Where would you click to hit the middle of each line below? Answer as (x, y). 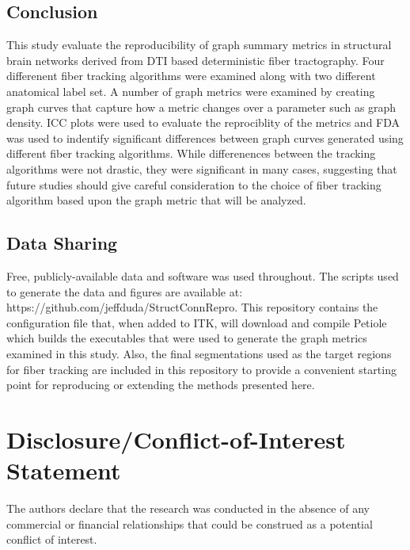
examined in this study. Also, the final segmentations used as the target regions (199, 353)
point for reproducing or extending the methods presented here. (161, 385)
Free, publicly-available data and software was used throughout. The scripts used (203, 275)
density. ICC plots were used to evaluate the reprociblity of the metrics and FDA (203, 122)
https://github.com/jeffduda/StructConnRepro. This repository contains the (192, 307)
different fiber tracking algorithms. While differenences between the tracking (191, 153)
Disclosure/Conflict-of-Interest (176, 439)
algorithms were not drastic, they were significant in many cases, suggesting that (202, 168)
